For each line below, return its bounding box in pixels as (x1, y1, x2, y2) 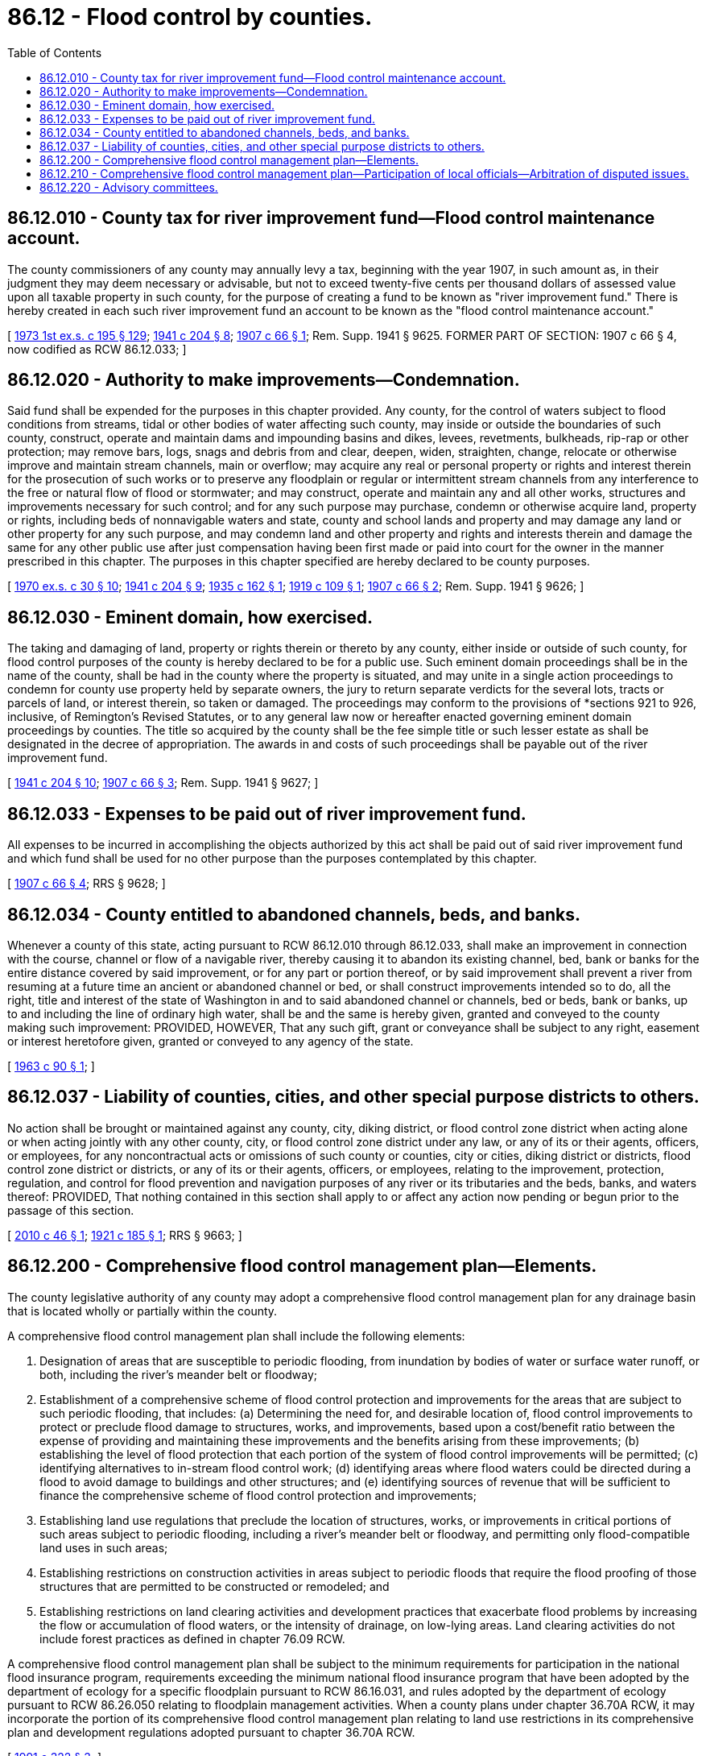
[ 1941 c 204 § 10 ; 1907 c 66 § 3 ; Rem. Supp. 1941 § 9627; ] (7, 776, 319, 790)
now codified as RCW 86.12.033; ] (7, 342, 187, 356)
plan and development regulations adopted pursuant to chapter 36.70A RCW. (7, 1725, 415, 1739)
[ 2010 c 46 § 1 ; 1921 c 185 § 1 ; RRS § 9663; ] (7, 1228, 242, 1242)
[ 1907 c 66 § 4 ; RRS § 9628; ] (7, 876, 166, 891)
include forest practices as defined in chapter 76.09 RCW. (39, 1631, 345, 1646)
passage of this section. (7, 1203, 134, 1217)
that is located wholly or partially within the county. (7, 1303, 278, 1318)
